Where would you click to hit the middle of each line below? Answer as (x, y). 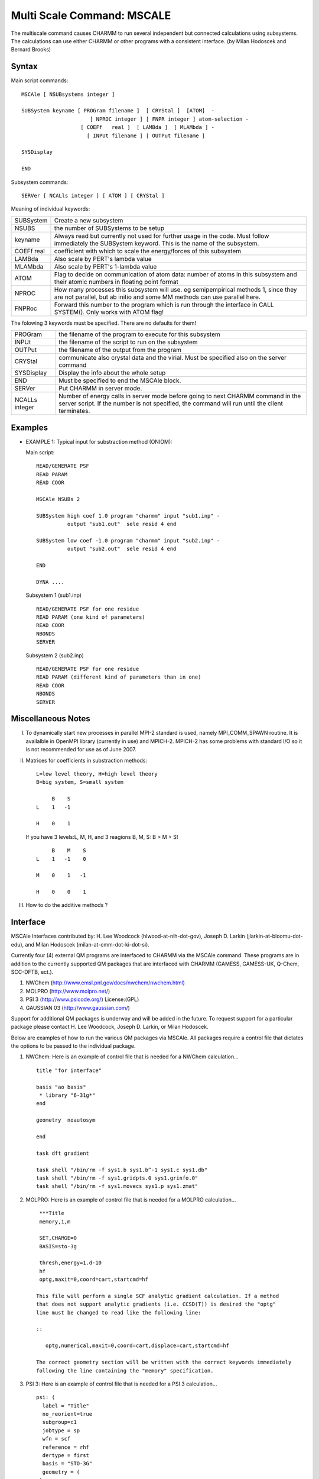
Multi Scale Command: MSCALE (91, 15)
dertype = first (66, 1456)
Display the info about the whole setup (112, 373)
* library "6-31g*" (67, 1095)
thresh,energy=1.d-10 (71, 1263)
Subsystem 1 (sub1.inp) (54, 595)
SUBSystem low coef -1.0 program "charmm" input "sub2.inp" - (128, 540)
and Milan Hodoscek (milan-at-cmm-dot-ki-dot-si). (87, 944)
